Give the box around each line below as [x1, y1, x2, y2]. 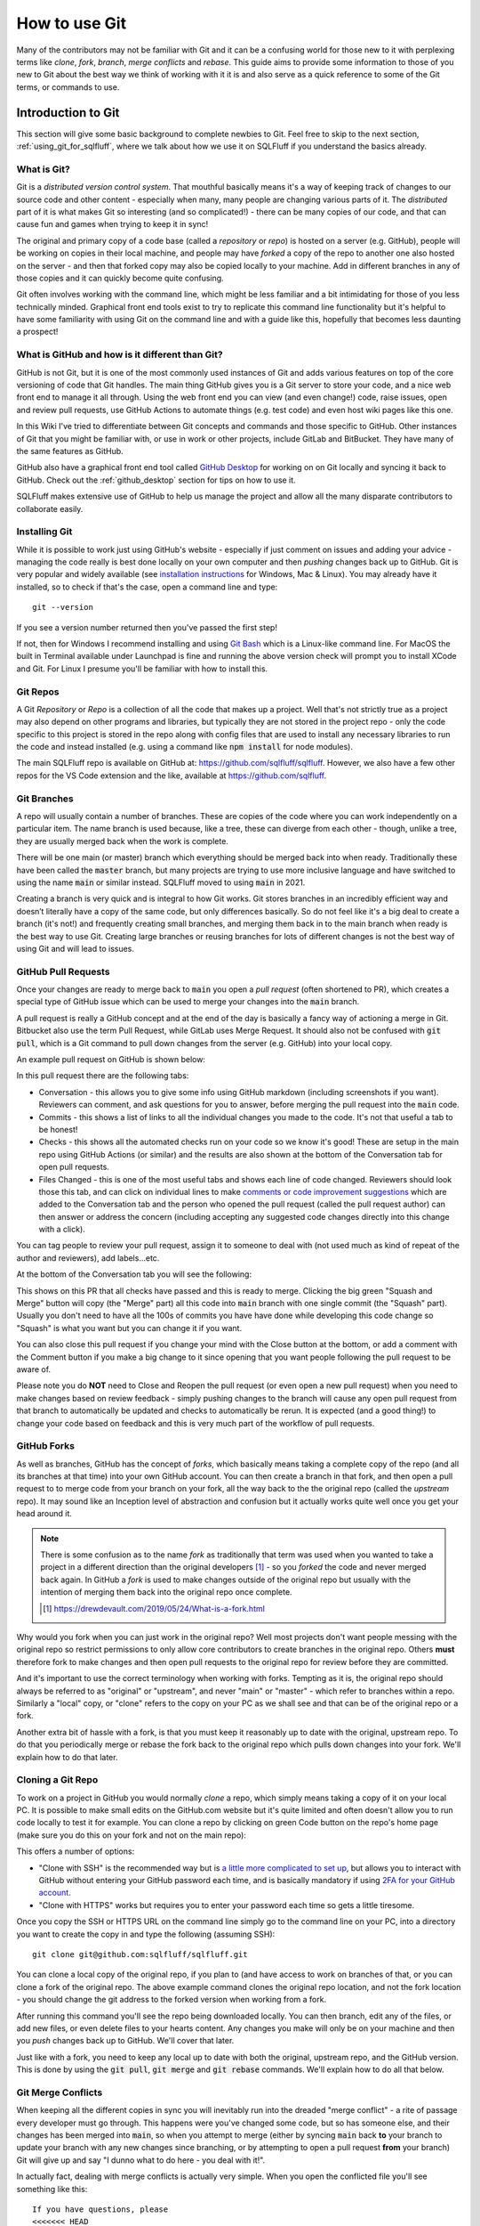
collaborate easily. [16, 503, 84, 514]
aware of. [16, 1363, 52, 1375]
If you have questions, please [32, 2204, 169, 2214]
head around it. [16, 1508, 73, 1519]
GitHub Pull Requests [16, 965, 110, 978]
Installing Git [16, 525, 73, 538]
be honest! [38, 1124, 78, 1134]
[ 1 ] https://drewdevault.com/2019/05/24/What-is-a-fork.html [43, 1603, 266, 1613]
